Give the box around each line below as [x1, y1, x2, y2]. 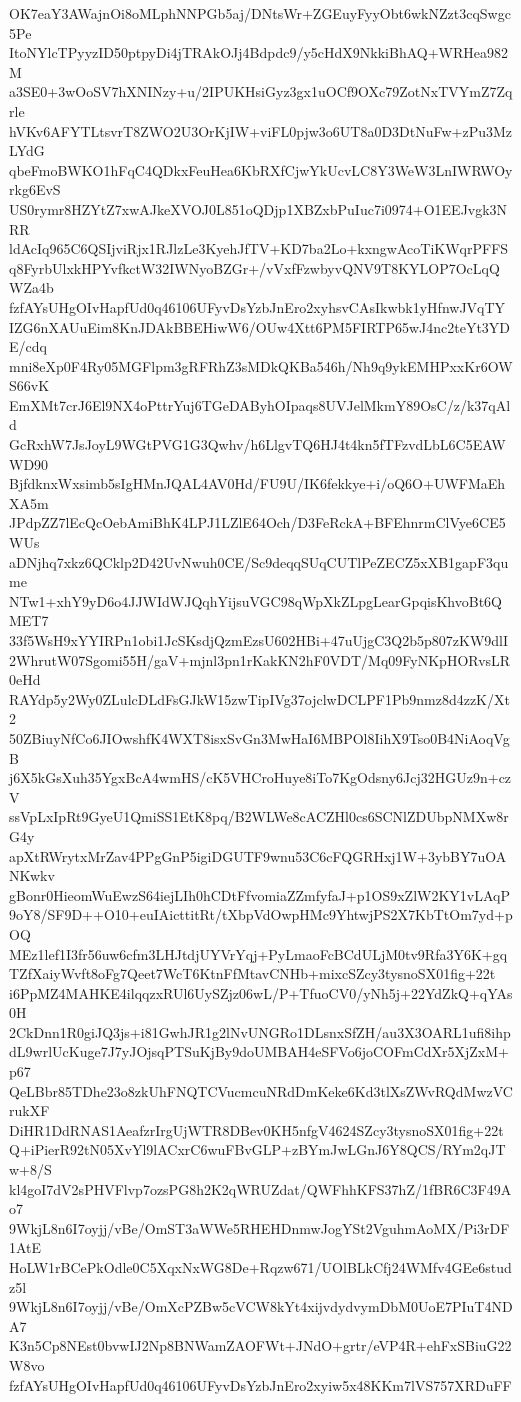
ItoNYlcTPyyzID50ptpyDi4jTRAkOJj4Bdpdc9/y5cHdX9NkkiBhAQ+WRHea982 [9, 42, 508, 63]
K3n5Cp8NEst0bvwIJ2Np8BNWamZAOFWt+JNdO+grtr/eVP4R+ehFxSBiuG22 [9, 1335, 512, 1356]
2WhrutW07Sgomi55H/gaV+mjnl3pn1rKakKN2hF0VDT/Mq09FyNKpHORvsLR [9, 649, 511, 670]
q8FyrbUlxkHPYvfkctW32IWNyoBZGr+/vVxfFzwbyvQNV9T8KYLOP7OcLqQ [9, 257, 500, 278]
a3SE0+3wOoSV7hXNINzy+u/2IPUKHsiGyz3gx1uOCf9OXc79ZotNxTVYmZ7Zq [9, 81, 513, 102]
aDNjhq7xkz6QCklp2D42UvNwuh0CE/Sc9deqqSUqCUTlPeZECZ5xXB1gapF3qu [9, 551, 509, 572]
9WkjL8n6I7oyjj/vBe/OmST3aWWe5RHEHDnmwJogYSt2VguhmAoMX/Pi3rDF [9, 1217, 510, 1238]
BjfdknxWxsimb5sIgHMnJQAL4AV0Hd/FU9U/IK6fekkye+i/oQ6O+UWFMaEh [9, 473, 506, 494]
